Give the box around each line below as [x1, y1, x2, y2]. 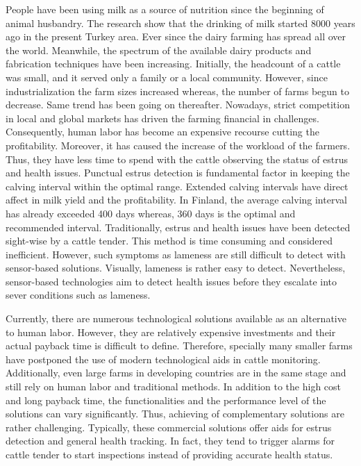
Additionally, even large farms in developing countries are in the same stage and [6, 365, 346, 380]
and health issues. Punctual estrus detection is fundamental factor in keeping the [6, 165, 350, 180]
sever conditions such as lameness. [6, 288, 151, 302]
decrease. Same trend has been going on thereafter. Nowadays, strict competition [6, 97, 350, 112]
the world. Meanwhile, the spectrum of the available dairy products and [6, 42, 312, 57]
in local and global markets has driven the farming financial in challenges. [6, 110, 319, 125]
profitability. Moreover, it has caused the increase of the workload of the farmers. [6, 138, 351, 152]
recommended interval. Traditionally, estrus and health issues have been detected [6, 219, 351, 234]
